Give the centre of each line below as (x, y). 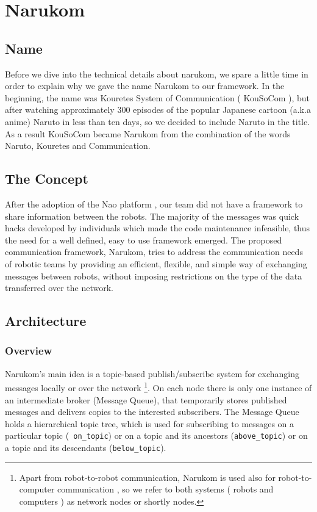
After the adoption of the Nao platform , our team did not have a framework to (154, 204)
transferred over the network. (59, 288)
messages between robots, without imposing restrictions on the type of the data (154, 276)
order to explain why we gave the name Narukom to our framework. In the (145, 86)
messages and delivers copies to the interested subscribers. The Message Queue (152, 412)
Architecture (46, 321)
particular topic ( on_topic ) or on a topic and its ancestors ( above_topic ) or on (156, 435)
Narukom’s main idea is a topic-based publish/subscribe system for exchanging (152, 373)
